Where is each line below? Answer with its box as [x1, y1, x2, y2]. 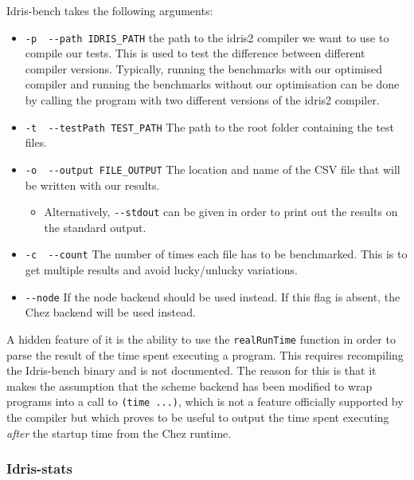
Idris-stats [6, 458, 72, 478]
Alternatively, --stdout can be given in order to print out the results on [44, 203, 398, 220]
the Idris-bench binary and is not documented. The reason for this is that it [6, 362, 377, 379]
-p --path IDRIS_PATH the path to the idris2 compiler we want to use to [25, 29, 389, 45]
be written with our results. [25, 176, 160, 193]
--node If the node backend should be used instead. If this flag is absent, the [25, 288, 400, 305]
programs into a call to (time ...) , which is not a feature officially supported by [6, 393, 404, 410]
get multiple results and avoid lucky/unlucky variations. [25, 262, 298, 278]
